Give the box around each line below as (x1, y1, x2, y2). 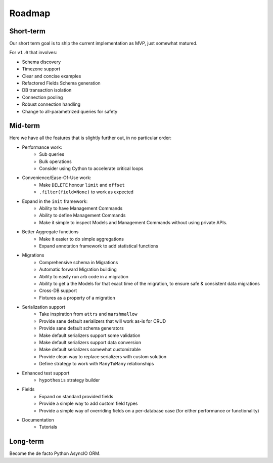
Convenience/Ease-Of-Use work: (22, 175, 92, 181)
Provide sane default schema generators (39, 325, 124, 331)
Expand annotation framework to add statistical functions (39, 243, 159, 249)
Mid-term (9, 121, 40, 130)
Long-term (9, 437, 44, 446)
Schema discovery (22, 59, 61, 65)
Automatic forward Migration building (39, 266, 117, 273)
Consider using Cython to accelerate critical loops (39, 165, 144, 172)
